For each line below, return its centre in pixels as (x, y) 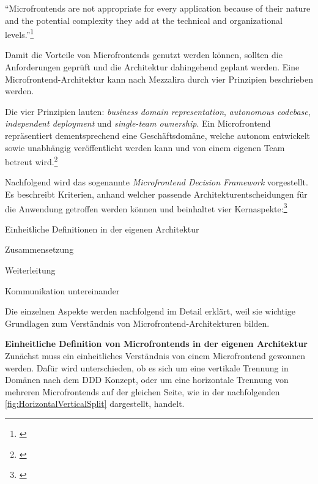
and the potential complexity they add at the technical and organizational (144, 20)
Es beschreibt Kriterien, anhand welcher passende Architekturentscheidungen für (156, 194)
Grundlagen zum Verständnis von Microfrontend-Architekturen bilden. (137, 323)
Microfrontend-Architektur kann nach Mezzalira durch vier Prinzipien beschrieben (159, 79)
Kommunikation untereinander (62, 290)
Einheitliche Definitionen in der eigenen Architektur (102, 229)
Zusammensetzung (39, 249)
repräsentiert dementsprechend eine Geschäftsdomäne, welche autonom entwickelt (158, 135)
